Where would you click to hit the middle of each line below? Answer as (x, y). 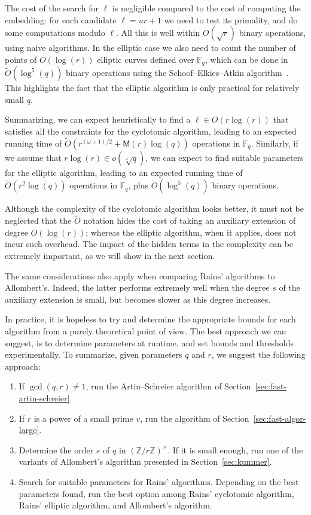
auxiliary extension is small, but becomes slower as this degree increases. (138, 299)
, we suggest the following (258, 354)
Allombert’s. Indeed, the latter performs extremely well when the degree (137, 287)
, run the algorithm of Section (195, 418)
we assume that (33, 157)
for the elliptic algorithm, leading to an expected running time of (124, 172)
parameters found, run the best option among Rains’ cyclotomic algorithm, (156, 493)
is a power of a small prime (83, 418)
